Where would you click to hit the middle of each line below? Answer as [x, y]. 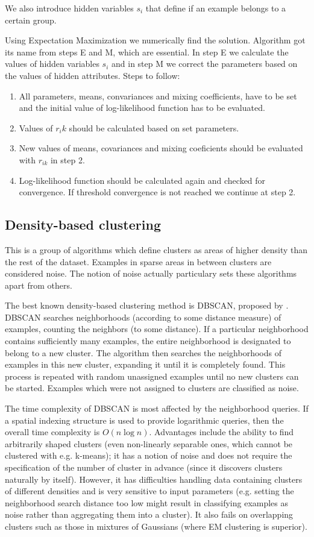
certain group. [31, 20]
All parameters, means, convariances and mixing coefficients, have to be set [158, 96]
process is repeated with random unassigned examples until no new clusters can [152, 376]
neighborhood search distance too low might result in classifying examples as [147, 502]
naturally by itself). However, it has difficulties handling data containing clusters [154, 479]
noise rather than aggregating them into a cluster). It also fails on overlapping [149, 514]
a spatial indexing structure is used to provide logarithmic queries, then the [144, 420]
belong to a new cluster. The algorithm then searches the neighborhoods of [143, 352]
